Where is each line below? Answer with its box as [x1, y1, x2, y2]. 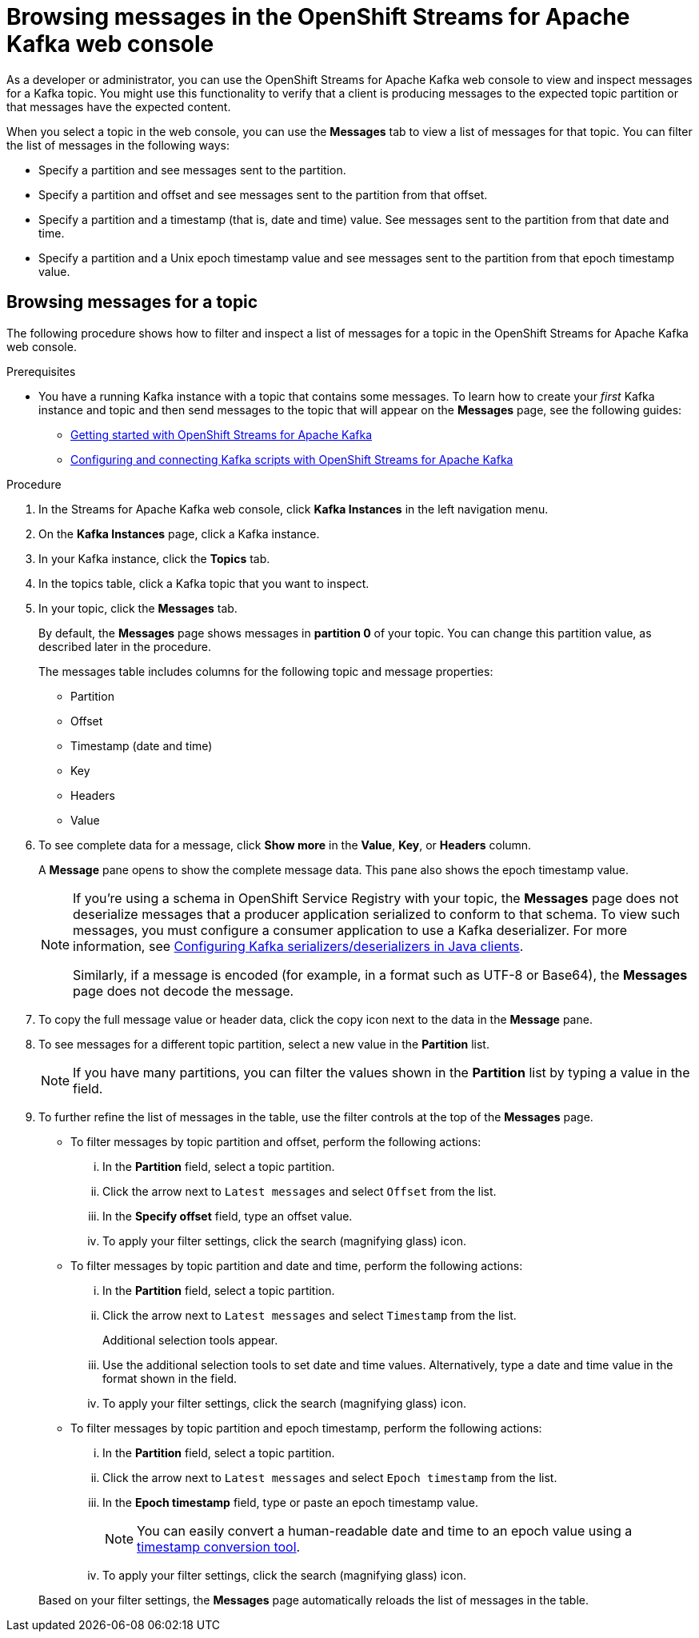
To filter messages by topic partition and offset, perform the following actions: [70, 1134, 481, 1149]
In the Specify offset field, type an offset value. [102, 1209, 353, 1223]
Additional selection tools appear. [102, 1332, 278, 1347]
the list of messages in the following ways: [6, 138, 230, 152]
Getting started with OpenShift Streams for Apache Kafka [70, 427, 373, 441]
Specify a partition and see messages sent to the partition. [38, 162, 346, 177]
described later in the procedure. [38, 639, 212, 653]
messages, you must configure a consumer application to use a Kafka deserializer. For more [73, 921, 628, 938]
